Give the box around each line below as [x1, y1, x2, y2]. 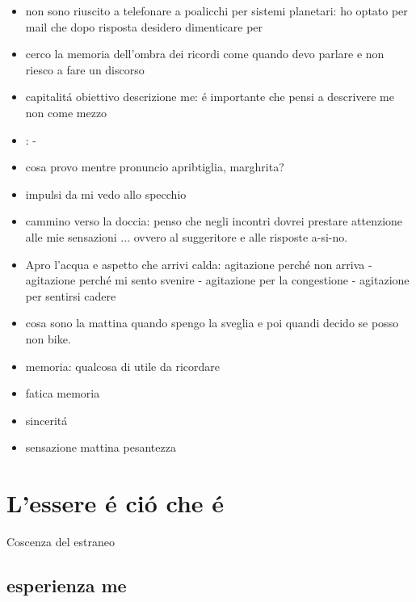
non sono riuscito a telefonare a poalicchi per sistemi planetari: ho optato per [25, 2, 408, 19]
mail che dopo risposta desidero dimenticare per [25, 18, 263, 35]
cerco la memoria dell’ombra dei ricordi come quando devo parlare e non [25, 45, 384, 62]
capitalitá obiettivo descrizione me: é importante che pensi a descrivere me [25, 88, 394, 105]
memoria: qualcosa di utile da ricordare [25, 357, 220, 374]
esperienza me [6, 572, 127, 597]
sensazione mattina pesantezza [25, 439, 176, 456]
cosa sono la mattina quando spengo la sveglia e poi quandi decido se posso [25, 314, 399, 331]
